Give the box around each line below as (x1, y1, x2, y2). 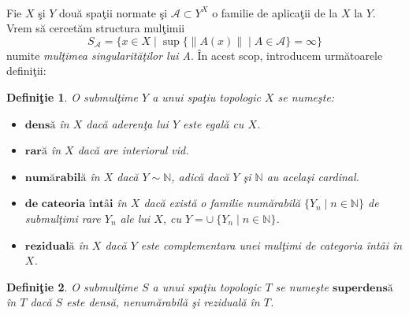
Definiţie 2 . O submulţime (6, 278, 138, 295)
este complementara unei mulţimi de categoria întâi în (140, 236, 403, 253)
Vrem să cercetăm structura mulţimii (6, 20, 185, 36)
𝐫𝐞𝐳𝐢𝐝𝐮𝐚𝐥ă (24, 240, 75, 252)
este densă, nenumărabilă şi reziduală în (66, 294, 260, 310)
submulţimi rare (24, 209, 101, 226)
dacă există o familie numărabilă (143, 195, 300, 211)
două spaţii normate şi (59, 4, 168, 20)
